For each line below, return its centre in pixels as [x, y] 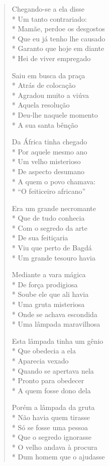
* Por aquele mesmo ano [49, 151]
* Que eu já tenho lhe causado [59, 38]
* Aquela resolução [41, 105]
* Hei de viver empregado [51, 58]
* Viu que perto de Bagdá [52, 248]
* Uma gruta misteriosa [48, 304]
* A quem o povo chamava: [53, 181]
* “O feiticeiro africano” [49, 191]
